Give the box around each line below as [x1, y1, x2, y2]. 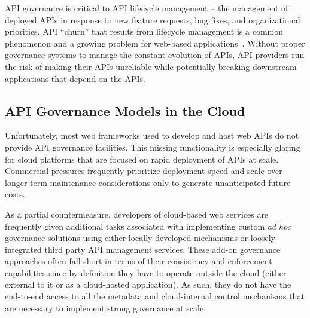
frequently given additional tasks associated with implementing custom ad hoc [5, 219, 291, 232]
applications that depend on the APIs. [5, 72, 145, 84]
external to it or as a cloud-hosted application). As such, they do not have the [5, 278, 291, 291]
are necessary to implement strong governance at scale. [5, 301, 206, 314]
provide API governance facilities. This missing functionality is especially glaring [5, 140, 300, 153]
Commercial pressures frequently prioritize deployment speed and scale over [5, 164, 282, 177]
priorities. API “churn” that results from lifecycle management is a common [5, 25, 283, 38]
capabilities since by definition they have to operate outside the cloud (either [5, 266, 287, 279]
